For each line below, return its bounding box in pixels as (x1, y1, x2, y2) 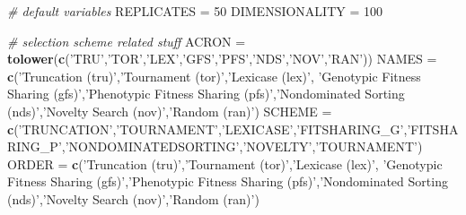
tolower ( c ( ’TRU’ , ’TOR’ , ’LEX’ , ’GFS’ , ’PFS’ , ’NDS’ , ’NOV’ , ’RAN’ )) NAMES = (7, 49, 437, 68)
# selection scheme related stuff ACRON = (7, 31, 246, 50)
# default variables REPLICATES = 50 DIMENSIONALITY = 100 (7, 2, 383, 20)
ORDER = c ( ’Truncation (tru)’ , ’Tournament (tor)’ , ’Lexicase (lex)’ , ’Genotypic (7, 154, 443, 173)
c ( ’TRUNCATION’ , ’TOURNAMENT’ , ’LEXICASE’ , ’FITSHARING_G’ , (7, 119, 408, 138)
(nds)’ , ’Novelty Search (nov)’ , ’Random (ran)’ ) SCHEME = (7, 101, 332, 120)
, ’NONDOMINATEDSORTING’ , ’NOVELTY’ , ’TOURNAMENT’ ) (61, 137, 423, 156)
